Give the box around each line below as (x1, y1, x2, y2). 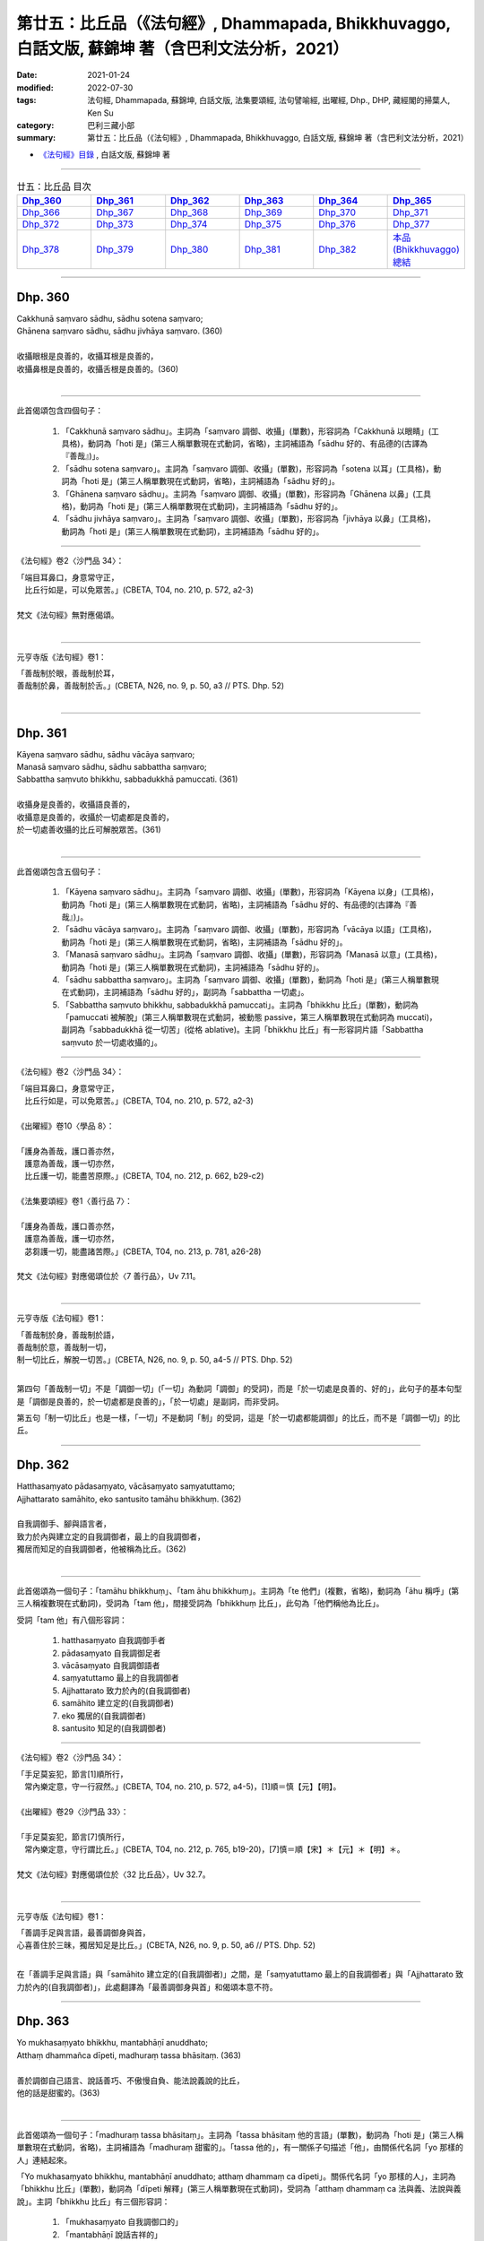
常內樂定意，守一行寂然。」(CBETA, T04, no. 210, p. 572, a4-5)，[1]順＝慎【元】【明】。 (23, 1781, 341, 1792)
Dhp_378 (22, 243, 60, 255)
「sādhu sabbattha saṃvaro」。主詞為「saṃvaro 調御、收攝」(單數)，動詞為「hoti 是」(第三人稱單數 (61, 973, 432, 985)
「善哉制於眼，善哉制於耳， (16, 668, 119, 679)
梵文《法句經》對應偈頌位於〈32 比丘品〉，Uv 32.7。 (16, 1869, 211, 1880)
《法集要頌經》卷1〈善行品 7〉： (16, 1196, 134, 1207)
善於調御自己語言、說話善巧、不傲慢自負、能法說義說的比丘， (16, 2075, 245, 2086)
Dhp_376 (318, 218, 356, 230)
